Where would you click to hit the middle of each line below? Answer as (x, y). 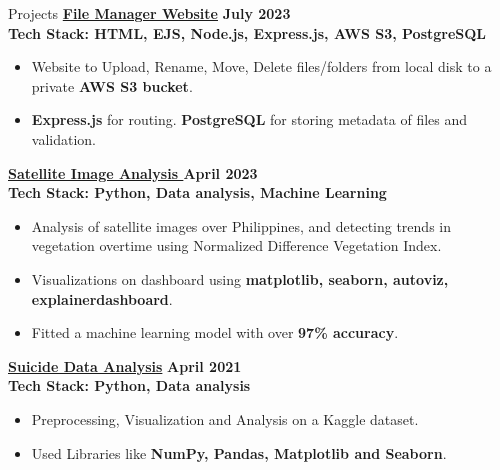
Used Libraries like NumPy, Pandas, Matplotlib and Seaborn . (239, 452)
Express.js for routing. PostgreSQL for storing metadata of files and (249, 119)
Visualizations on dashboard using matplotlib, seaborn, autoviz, (240, 278)
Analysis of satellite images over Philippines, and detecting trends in (241, 225)
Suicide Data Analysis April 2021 (125, 365)
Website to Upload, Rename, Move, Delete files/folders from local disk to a (261, 66)
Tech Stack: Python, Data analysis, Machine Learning (197, 192)
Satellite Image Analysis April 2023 (133, 172)
